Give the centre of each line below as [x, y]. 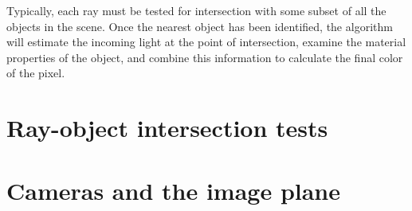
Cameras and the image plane [174, 190]
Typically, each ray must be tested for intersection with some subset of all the [196, 10]
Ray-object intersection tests [167, 128]
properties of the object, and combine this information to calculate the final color [205, 57]
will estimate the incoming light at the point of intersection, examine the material [206, 42]
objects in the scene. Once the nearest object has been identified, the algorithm [200, 26]
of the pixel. [36, 73]
